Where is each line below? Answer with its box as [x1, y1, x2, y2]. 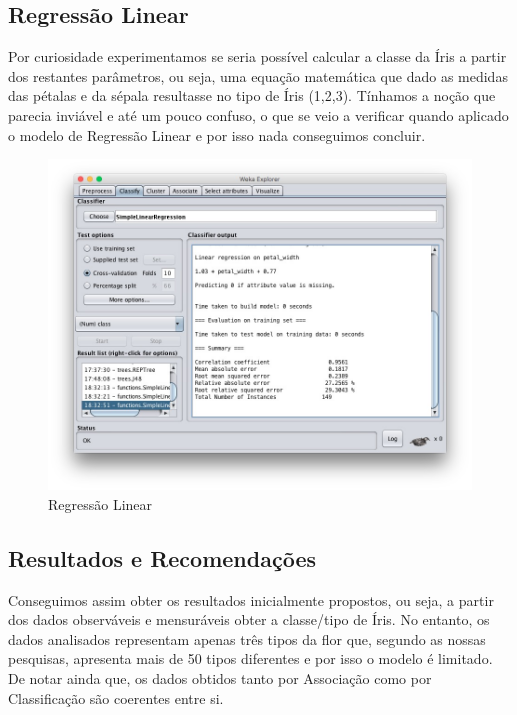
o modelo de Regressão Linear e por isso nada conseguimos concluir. [8, 124, 426, 145]
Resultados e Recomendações [8, 542, 316, 573]
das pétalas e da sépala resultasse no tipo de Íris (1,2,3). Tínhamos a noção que [8, 85, 496, 106]
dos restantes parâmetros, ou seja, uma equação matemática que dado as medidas [8, 65, 508, 86]
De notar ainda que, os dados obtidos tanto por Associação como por [8, 667, 432, 688]
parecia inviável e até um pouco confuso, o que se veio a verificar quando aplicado [8, 104, 509, 125]
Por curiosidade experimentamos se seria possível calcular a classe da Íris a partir [8, 46, 507, 67]
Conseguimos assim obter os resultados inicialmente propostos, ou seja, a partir [8, 589, 494, 610]
